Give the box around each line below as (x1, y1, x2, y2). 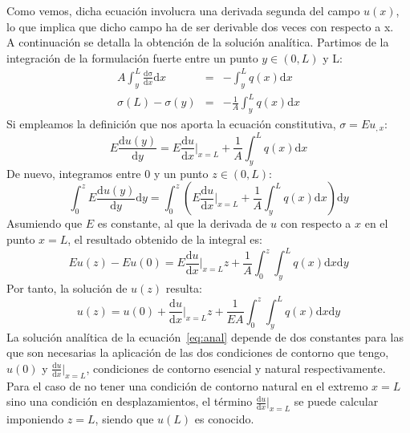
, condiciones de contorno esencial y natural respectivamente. (86, 359, 386, 376)
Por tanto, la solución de (6, 279, 128, 296)
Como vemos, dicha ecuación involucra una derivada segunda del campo (6, 2, 360, 18)
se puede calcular (294, 393, 379, 410)
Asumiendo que (6, 215, 83, 232)
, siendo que (95, 411, 154, 427)
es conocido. (194, 411, 254, 427)
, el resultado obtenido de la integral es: (67, 230, 262, 247)
